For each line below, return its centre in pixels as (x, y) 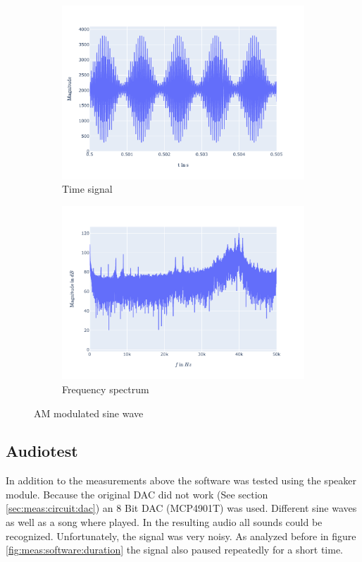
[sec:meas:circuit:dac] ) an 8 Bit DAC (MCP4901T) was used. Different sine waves (181, 508)
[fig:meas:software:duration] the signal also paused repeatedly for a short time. (175, 550)
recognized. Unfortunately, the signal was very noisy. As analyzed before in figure (181, 536)
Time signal (87, 189)
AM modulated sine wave (89, 413)
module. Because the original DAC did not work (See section (137, 494)
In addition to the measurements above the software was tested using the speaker (181, 480)
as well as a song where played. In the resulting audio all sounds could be (164, 522)
